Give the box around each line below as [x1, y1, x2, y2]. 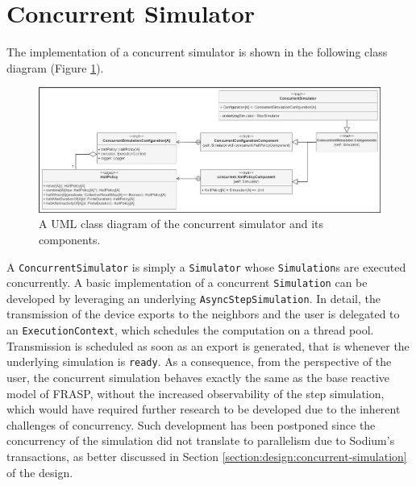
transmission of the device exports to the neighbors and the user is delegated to [6, 305, 400, 322]
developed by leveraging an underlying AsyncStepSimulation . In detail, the [6, 289, 381, 306]
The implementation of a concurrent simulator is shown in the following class [6, 44, 388, 60]
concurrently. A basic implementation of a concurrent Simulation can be [6, 274, 368, 291]
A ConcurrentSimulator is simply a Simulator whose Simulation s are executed [6, 258, 406, 275]
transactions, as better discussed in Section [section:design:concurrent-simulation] [6, 447, 407, 464]
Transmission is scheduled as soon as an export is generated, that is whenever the [6, 337, 410, 354]
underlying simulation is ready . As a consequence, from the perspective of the [6, 353, 392, 370]
